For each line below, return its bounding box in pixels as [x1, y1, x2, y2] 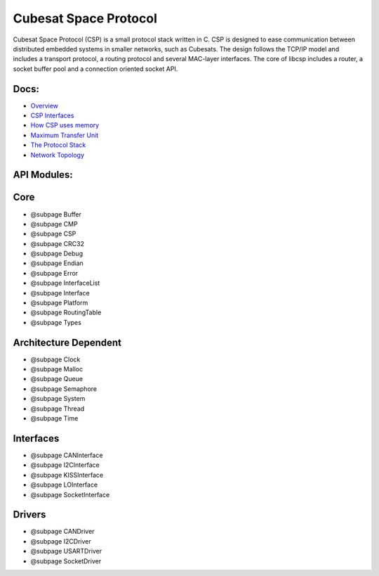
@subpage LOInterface [30, 480, 98, 489]
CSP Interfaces [30, 111, 74, 120]
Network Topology [30, 151, 84, 159]
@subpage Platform [30, 299, 88, 307]
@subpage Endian [30, 259, 84, 267]
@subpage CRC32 [30, 239, 84, 248]
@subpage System [30, 395, 86, 403]
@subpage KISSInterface [30, 471, 104, 479]
